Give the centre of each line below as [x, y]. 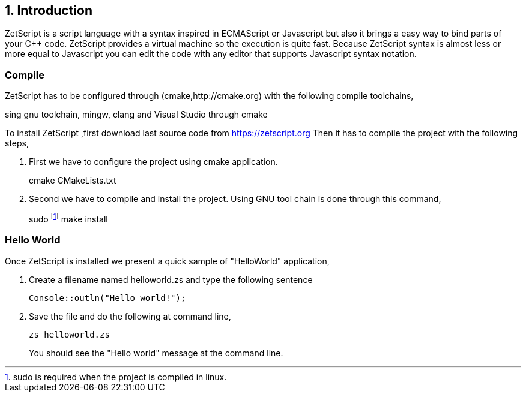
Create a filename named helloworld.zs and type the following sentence [171, 279]
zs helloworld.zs [69, 334]
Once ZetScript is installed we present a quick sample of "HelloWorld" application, [167, 261]
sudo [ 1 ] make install [68, 218]
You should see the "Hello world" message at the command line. [156, 353]
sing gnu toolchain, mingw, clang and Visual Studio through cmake [136, 115]
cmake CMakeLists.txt [73, 181]
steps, [17, 143]
